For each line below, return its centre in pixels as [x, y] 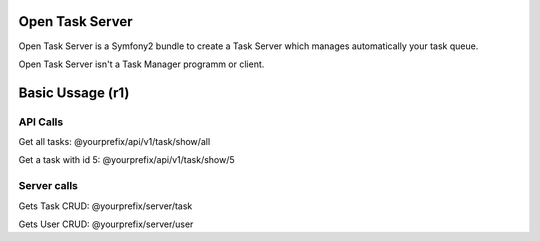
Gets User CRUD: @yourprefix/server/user [106, 224]
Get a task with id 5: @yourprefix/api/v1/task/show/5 [126, 160]
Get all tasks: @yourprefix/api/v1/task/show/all [114, 142]
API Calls [41, 122]
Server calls [48, 186]
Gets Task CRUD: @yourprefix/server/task [105, 206]
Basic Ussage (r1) [74, 92]
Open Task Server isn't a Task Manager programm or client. [141, 64]
